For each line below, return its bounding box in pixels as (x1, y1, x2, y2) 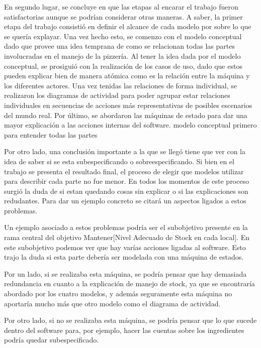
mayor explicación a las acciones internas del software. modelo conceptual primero (4, 120, 257, 130)
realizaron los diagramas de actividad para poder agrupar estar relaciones (4, 90, 230, 100)
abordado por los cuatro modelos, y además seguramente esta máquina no (4, 288, 232, 299)
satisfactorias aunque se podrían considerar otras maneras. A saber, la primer (4, 11, 243, 22)
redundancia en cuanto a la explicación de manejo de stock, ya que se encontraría (4, 278, 255, 289)
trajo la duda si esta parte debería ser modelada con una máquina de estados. (4, 252, 244, 262)
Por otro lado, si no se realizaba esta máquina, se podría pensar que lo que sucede (4, 315, 257, 325)
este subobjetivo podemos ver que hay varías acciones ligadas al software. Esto (4, 242, 246, 252)
